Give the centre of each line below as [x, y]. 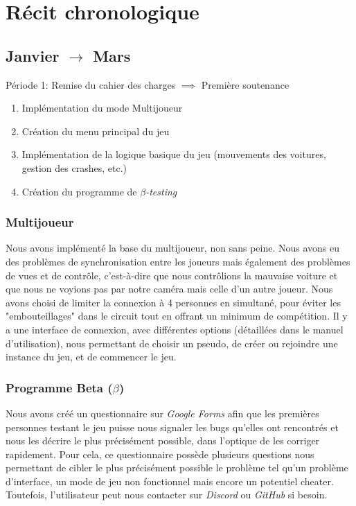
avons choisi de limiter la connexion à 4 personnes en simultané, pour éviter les [173, 302]
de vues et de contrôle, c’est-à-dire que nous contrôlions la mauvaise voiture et [172, 275]
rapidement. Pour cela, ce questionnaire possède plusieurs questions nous [160, 454]
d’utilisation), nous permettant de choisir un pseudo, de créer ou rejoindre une [172, 343]
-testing [161, 191]
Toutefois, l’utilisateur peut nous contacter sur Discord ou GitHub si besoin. [167, 495]
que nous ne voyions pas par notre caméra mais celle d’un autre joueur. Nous [169, 289]
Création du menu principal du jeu [96, 131]
